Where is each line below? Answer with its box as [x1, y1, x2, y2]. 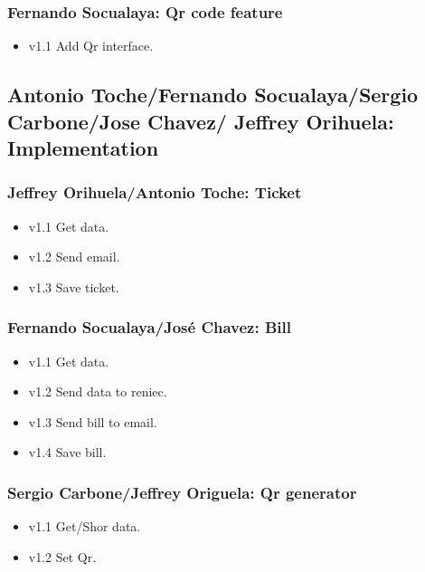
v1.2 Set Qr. [28, 547, 97, 566]
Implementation [7, 133, 159, 161]
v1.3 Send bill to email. [28, 412, 157, 431]
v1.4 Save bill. [28, 443, 107, 462]
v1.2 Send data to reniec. [28, 382, 167, 401]
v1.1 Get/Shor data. [28, 517, 141, 536]
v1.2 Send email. [28, 247, 120, 266]
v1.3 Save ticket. [28, 277, 119, 296]
